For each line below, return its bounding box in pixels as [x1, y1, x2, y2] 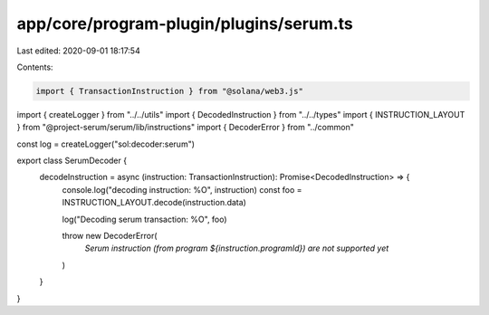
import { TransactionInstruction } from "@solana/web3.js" [35, 86, 303, 96]
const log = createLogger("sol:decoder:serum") [16, 138, 195, 149]
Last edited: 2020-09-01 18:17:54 [16, 45, 140, 56]
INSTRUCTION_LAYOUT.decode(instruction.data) [62, 197, 246, 208]
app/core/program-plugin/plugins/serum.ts [16, 14, 353, 33]
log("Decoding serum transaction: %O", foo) [62, 214, 227, 224]
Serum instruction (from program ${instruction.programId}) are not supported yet [84, 243, 389, 253]
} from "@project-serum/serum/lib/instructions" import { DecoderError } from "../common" [16, 122, 355, 133]
